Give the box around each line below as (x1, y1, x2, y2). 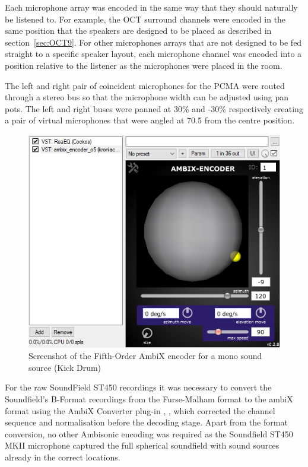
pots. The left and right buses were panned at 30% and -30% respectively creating (5, 102, 303, 115)
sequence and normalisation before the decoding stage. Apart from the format (5, 416, 288, 428)
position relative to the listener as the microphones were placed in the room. (5, 59, 282, 71)
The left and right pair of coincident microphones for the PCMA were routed (5, 79, 285, 91)
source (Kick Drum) (28, 361, 101, 373)
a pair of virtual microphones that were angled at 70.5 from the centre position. (5, 114, 295, 126)
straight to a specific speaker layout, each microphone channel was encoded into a (5, 47, 302, 60)
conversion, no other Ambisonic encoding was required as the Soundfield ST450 (5, 427, 293, 440)
